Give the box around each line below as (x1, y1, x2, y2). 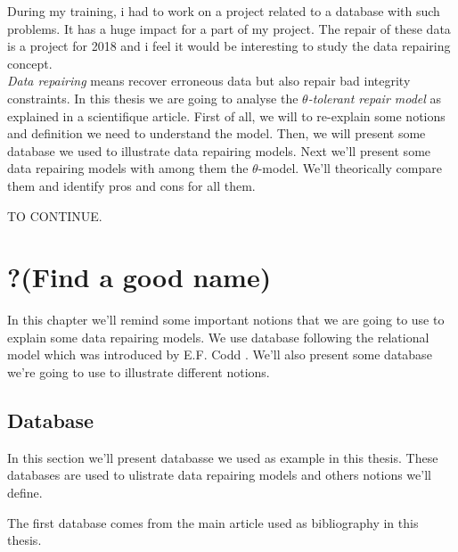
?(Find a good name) (7, 259, 272, 295)
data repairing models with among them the (7, 159, 249, 177)
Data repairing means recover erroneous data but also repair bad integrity (7, 71, 411, 90)
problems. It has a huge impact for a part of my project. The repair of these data (7, 19, 451, 37)
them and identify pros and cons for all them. (7, 176, 256, 194)
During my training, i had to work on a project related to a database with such (7, 2, 440, 20)
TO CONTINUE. (7, 206, 102, 225)
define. (7, 483, 43, 502)
